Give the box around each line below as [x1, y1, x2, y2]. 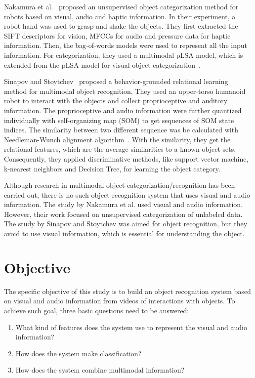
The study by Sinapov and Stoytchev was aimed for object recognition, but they [4, 218, 248, 229]
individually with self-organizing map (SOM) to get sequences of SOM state [4, 115, 234, 125]
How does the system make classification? [15, 348, 142, 358]
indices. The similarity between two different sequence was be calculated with [4, 125, 238, 135]
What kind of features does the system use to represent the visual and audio [15, 322, 247, 332]
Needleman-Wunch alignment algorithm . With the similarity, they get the [4, 134, 231, 144]
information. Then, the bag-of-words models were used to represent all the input [4, 40, 248, 50]
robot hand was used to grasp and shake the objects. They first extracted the [4, 21, 238, 31]
